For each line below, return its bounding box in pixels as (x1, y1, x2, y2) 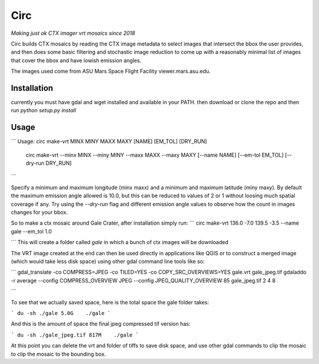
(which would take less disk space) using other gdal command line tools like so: (11, 258, 205, 265)
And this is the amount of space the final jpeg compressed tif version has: (11, 320, 191, 327)
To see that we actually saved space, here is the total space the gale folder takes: (11, 298, 209, 305)
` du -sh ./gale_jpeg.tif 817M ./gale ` (11, 331, 139, 338)
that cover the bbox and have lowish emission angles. (11, 57, 142, 64)
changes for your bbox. (11, 209, 68, 216)
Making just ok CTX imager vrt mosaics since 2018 (11, 30, 135, 37)
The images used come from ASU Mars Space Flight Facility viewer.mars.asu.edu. (11, 68, 211, 75)
